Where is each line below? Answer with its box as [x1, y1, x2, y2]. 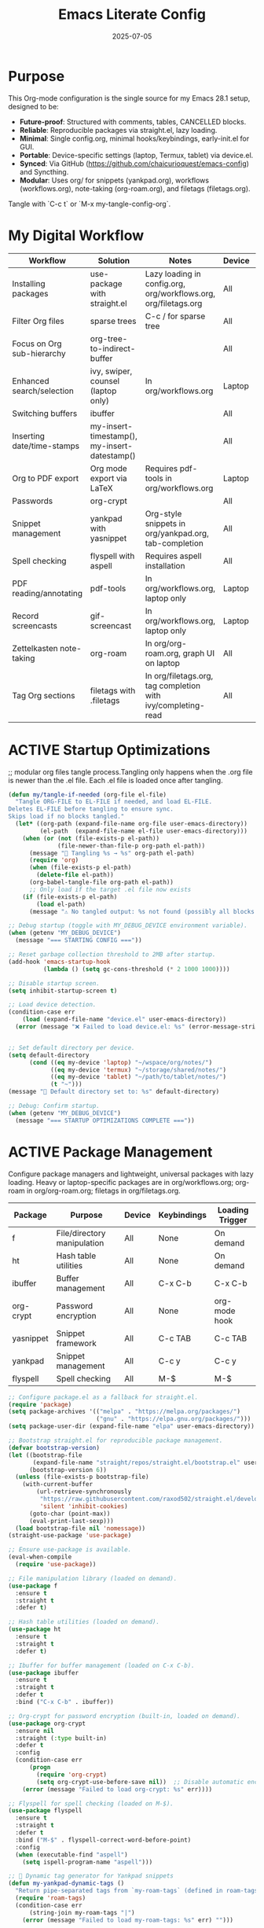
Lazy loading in [145, 268, 202, 279]
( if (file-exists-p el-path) [22, 892, 118, 901]
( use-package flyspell [8, 1807, 82, 1815]
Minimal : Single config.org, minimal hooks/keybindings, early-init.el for [19, 134, 250, 143]
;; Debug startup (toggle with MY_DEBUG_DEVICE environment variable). [8, 922, 247, 929]
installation [145, 560, 185, 571]
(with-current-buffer [22, 1481, 93, 1488]
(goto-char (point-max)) [28, 1510, 111, 1518]
